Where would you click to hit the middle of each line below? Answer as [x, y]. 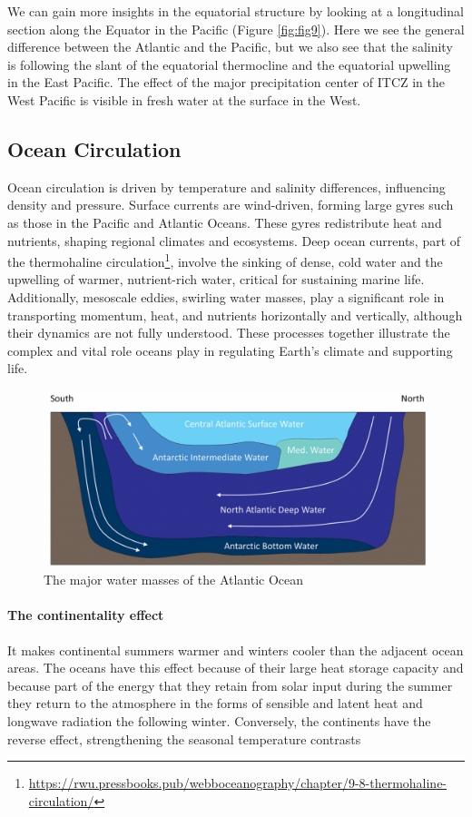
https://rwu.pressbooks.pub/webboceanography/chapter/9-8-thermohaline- [238, 783]
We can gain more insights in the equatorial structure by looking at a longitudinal [236, 11]
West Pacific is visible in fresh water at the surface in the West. [184, 99]
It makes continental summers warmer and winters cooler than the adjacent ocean [236, 650]
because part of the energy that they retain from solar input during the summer [230, 685]
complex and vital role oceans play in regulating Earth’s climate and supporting [230, 350]
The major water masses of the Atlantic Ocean [174, 580]
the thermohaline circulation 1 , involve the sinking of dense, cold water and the [225, 260]
